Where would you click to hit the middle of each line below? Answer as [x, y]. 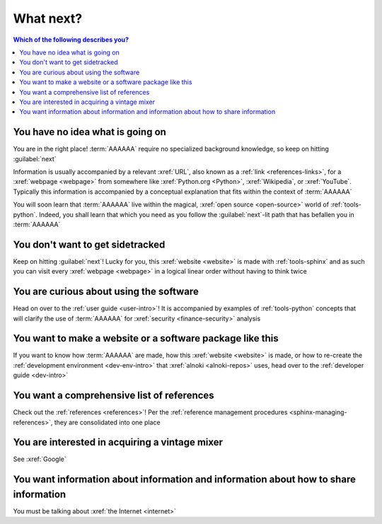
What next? [48, 18]
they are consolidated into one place [107, 422]
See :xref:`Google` [40, 459]
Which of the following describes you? [71, 40]
